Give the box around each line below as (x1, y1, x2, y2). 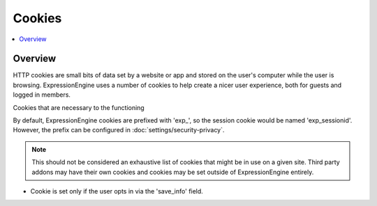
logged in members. (13, 90, 71, 99)
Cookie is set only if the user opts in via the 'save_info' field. (30, 187, 204, 195)
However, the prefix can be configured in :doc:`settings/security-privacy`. (13, 126, 225, 134)
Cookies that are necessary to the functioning (13, 103, 145, 111)
